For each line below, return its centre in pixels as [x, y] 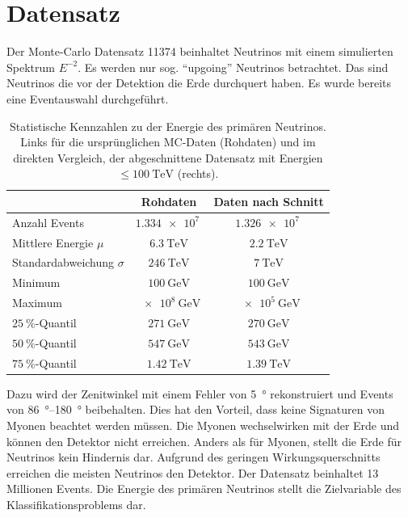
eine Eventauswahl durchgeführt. [88, 98]
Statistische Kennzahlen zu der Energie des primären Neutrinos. [168, 126]
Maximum [37, 303]
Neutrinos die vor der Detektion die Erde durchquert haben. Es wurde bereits [199, 83]
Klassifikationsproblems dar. [76, 504]
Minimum [36, 282]
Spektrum [31, 67]
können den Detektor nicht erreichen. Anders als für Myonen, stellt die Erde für [204, 441]
